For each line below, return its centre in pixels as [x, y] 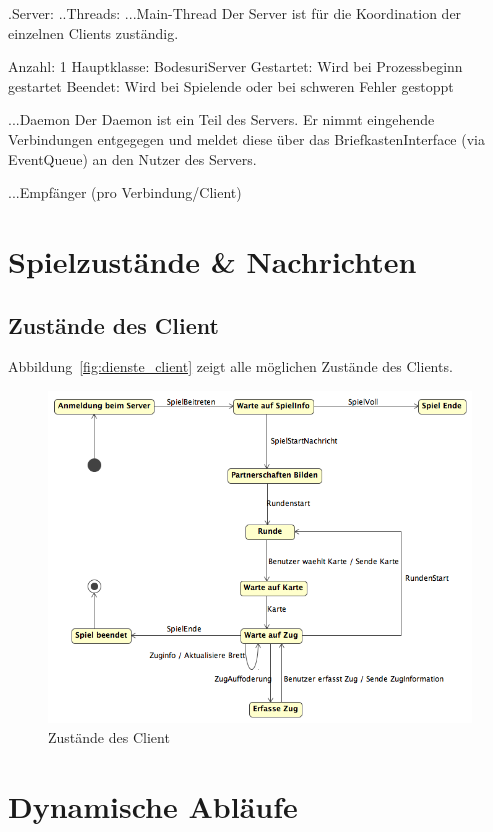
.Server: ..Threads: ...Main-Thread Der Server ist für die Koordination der [235, 13]
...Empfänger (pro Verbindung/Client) [125, 192]
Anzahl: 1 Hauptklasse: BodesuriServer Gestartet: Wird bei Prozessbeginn [235, 66]
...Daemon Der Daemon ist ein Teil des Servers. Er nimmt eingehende [221, 119]
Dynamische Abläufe [153, 805]
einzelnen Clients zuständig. [93, 32]
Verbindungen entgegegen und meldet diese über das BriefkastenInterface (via [246, 138]
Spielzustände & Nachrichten [212, 260]
